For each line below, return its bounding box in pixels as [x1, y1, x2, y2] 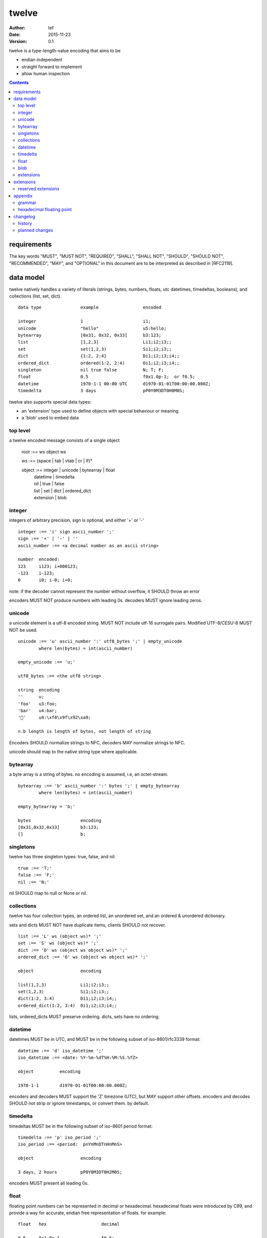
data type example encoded [18, 305, 162, 310]
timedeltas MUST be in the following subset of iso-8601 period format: [9, 1123, 153, 1129]
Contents [9, 80, 29, 86]
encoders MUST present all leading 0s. [9, 1180, 89, 1186]
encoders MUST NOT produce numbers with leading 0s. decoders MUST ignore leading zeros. [9, 597, 203, 604]
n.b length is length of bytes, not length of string [18, 728, 151, 734]
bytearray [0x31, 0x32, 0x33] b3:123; [18, 332, 162, 338]
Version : [9, 39, 27, 45]
